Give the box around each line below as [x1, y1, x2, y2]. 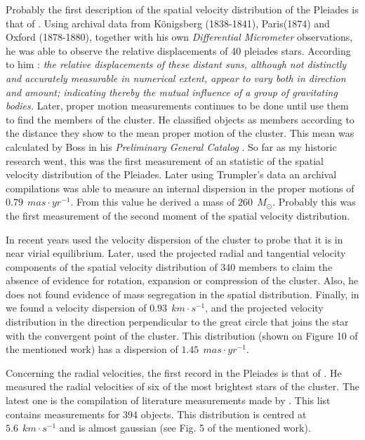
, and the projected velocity [205, 300, 324, 315]
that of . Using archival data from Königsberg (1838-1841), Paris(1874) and [6, 15, 330, 30]
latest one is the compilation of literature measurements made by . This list [6, 393, 331, 408]
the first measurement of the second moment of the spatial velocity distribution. [6, 208, 350, 222]
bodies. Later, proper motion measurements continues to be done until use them [6, 98, 349, 113]
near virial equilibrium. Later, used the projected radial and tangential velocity [6, 246, 346, 260]
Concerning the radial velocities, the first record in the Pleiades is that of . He [6, 365, 342, 380]
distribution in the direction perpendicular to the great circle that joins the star [6, 314, 349, 329]
